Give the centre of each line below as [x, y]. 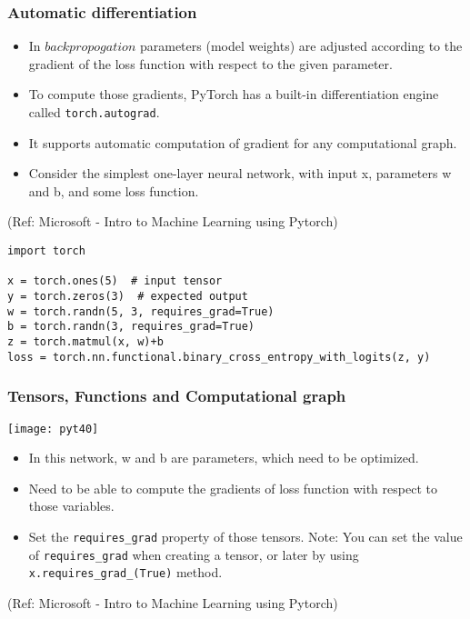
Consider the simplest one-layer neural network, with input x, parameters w [240, 173]
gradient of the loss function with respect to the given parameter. [210, 63]
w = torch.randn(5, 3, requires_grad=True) [141, 311]
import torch [46, 251]
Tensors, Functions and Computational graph [177, 396]
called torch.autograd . [94, 112]
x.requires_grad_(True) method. [125, 572]
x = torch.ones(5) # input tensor [115, 281]
